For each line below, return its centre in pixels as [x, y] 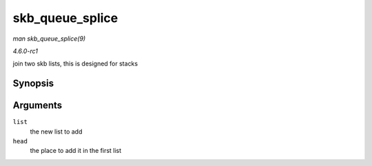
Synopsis [33, 84]
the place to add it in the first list [76, 151]
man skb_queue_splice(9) [49, 39]
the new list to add [56, 132]
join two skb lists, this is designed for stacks [75, 64]
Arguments [38, 106]
